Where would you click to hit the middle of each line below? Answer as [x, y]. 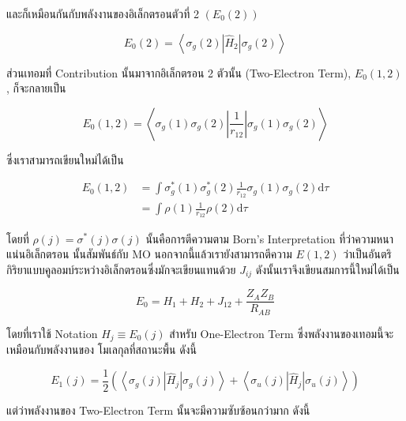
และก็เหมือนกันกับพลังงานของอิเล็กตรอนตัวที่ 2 [103, 13]
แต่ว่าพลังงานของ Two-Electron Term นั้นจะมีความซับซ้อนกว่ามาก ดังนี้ [158, 410]
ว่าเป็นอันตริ [367, 254]
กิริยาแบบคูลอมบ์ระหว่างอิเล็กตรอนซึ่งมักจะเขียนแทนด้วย [121, 269]
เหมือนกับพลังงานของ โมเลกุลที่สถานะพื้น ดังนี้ [101, 350]
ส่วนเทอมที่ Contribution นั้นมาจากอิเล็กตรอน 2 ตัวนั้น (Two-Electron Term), [179, 72]
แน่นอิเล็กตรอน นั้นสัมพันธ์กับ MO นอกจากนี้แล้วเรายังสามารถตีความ [149, 254]
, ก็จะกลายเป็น [36, 88]
